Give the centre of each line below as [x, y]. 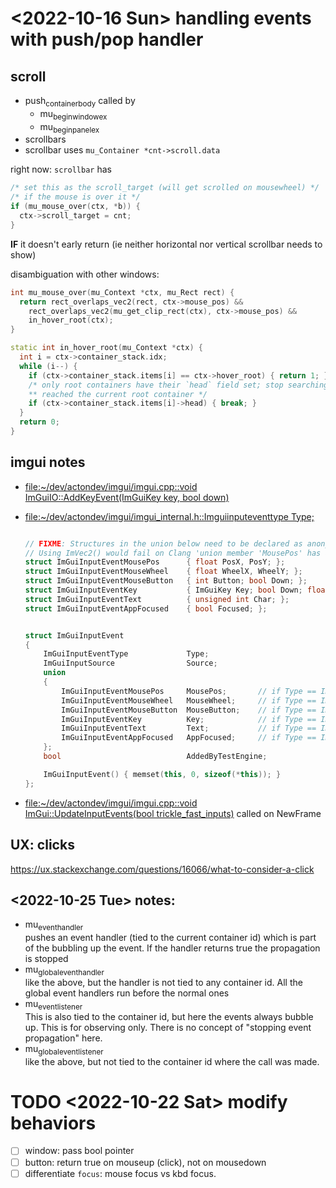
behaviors [53, 1123]
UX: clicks [42, 845]
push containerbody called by [80, 102]
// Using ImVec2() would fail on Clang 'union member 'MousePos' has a [177, 553]
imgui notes [48, 462]
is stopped [46, 959]
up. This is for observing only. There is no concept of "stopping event [168, 1027]
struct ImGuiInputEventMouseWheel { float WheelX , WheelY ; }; [163, 572]
